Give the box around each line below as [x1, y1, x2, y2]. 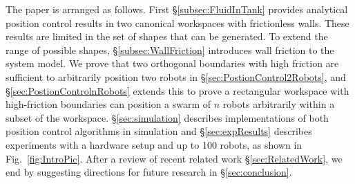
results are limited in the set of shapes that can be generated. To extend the [6, 29, 328, 44]
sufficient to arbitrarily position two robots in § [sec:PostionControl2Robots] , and [6, 69, 346, 84]
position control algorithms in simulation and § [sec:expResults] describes [6, 124, 312, 138]
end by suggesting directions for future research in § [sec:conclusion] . [6, 165, 292, 179]
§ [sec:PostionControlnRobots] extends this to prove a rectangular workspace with [6, 83, 349, 98]
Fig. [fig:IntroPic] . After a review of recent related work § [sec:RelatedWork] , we [6, 151, 343, 165]
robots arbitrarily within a [222, 97, 335, 111]
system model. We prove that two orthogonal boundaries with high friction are [6, 56, 339, 71]
